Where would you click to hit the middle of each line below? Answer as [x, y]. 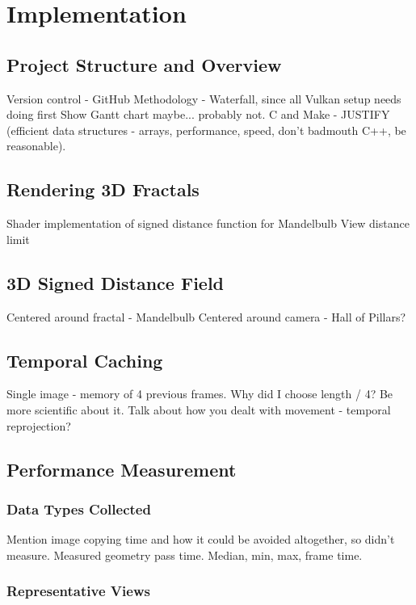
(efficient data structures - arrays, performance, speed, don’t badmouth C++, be [206, 130]
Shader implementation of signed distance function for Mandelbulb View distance [208, 223]
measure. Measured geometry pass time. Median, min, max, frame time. [185, 555]
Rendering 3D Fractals [103, 189]
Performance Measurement [122, 469]
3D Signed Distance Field [116, 282]
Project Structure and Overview [144, 64]
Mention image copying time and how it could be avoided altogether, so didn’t [201, 539]
